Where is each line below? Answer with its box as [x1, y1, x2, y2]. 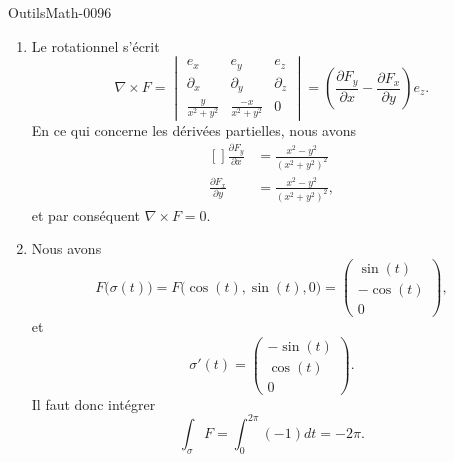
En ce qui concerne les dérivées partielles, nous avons [31, 119, 357, 140]
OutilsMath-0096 [8, 2, 112, 22]
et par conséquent [31, 204, 141, 225]
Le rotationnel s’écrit [31, 35, 160, 56]
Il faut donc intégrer [31, 393, 156, 414]
